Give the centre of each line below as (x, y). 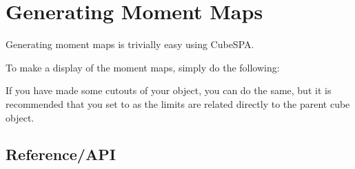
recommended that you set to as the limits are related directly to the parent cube (178, 103)
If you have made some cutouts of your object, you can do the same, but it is (169, 90)
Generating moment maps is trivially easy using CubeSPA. (130, 44)
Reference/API (61, 154)
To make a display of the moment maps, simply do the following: (143, 67)
